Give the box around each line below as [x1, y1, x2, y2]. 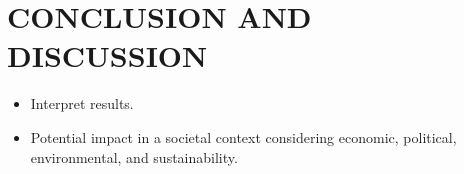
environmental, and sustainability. [30, 146, 238, 167]
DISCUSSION [7, 35, 208, 76]
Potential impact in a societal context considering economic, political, [30, 126, 457, 147]
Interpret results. [30, 93, 134, 114]
